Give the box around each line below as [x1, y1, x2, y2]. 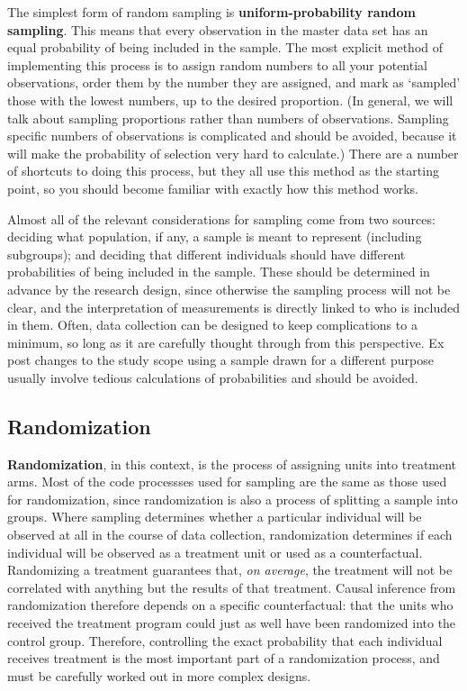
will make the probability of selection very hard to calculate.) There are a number [7, 143, 459, 162]
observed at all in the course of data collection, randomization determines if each [7, 525, 453, 544]
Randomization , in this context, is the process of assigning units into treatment [7, 454, 457, 473]
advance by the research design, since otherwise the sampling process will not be [7, 279, 451, 298]
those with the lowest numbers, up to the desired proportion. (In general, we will [7, 90, 454, 109]
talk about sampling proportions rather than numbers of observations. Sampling [7, 108, 449, 127]
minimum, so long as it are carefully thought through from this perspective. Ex [7, 332, 445, 351]
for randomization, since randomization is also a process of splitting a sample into [7, 489, 458, 508]
